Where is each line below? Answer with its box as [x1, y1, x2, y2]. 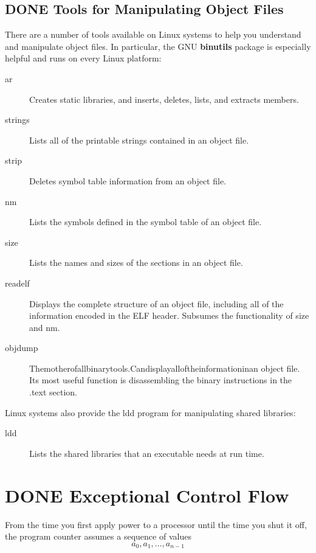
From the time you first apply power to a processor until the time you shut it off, [5, 518, 307, 530]
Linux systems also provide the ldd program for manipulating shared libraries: [5, 406, 296, 419]
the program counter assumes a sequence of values [5, 530, 191, 543]
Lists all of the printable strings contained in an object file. [29, 133, 249, 146]
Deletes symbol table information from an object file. [29, 174, 226, 187]
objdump [5, 341, 38, 354]
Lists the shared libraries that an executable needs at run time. [29, 447, 264, 459]
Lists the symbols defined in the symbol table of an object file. [29, 215, 262, 228]
